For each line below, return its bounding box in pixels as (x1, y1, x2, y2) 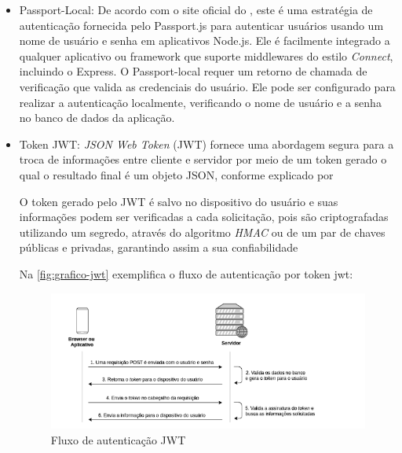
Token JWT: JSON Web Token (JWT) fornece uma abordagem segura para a (19, 135, 394, 152)
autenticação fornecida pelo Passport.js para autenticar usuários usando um (19, 17, 384, 33)
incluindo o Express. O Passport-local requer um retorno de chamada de (19, 63, 367, 79)
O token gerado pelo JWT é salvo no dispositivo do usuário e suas (19, 193, 338, 209)
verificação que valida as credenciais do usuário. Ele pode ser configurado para (19, 78, 396, 94)
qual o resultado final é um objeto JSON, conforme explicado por (19, 166, 334, 182)
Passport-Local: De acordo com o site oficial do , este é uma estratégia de (19, 2, 373, 17)
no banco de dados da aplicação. (19, 109, 175, 126)
